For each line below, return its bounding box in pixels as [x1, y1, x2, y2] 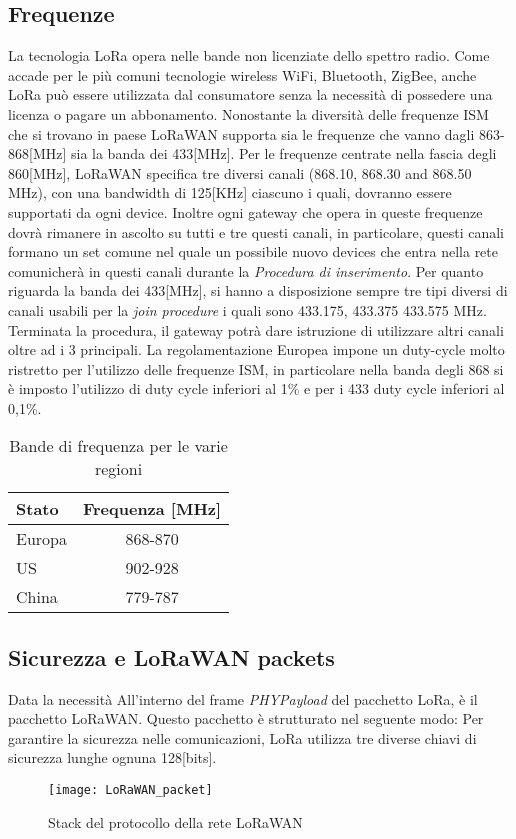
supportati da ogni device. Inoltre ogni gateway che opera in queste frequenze [8, 201, 483, 222]
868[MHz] [8, 143, 67, 164]
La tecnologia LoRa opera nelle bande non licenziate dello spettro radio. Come [8, 45, 490, 66]
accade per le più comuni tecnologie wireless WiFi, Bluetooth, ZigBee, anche [8, 64, 477, 85]
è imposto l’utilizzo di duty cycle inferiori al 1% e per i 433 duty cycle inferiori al [8, 378, 505, 399]
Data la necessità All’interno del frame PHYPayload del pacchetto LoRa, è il [8, 688, 478, 709]
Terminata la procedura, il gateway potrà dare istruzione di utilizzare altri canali [8, 319, 504, 340]
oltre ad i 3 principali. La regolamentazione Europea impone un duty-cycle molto [8, 339, 505, 360]
